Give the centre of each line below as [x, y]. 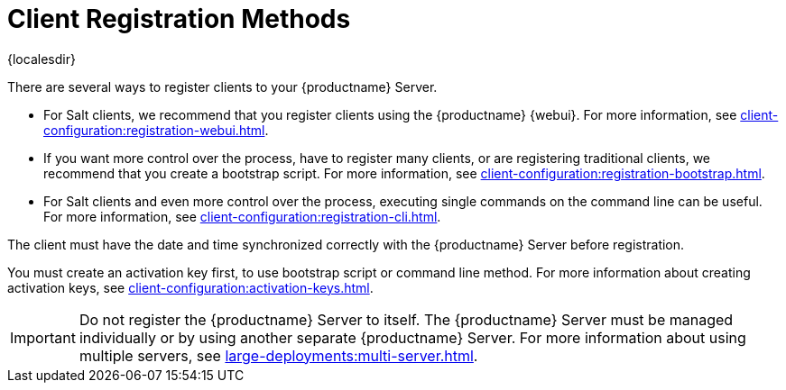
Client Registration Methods [179, 19]
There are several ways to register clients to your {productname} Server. [222, 86]
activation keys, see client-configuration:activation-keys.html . [190, 287]
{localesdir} [42, 59]
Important [43, 337]
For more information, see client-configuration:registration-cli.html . [242, 216]
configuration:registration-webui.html [154, 130]
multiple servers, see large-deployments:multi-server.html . [278, 355]
